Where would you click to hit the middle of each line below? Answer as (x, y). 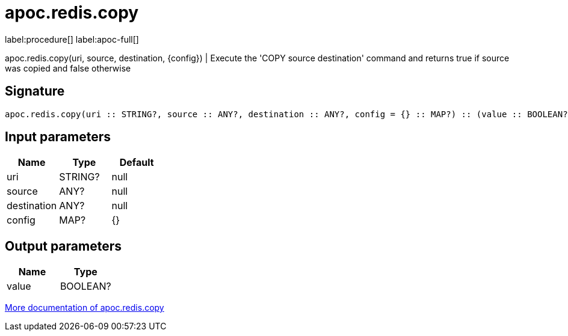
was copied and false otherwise (68, 68)
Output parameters (63, 246)
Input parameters (58, 137)
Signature (35, 91)
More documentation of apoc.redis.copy (85, 308)
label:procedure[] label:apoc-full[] (72, 39)
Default (137, 163)
